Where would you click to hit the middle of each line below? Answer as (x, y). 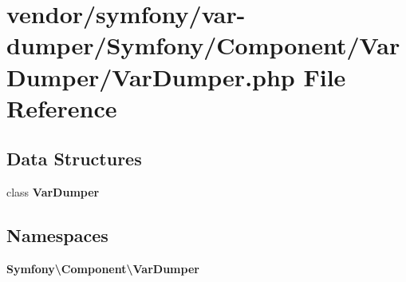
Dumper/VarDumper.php (151, 76)
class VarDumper (53, 192)
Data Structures (74, 159)
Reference (62, 107)
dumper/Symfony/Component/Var (203, 45)
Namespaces (57, 235)
